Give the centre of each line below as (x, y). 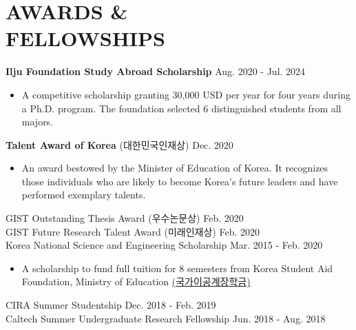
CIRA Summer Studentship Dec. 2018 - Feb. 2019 (111, 305)
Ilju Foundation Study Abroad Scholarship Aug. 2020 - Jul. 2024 (156, 71)
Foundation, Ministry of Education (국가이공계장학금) (136, 281)
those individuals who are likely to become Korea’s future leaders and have (180, 181)
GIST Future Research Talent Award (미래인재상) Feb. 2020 (133, 231)
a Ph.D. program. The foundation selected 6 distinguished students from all (181, 108)
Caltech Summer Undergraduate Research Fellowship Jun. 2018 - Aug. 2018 (166, 318)
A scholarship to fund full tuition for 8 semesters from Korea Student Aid (177, 268)
